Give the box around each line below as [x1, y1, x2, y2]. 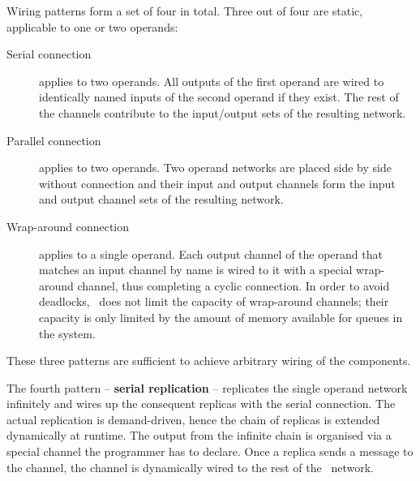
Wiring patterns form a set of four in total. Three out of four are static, [6, 2, 363, 19]
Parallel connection [6, 131, 101, 148]
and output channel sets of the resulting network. [39, 191, 284, 208]
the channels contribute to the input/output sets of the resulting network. [39, 104, 406, 121]
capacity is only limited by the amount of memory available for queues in [39, 308, 403, 325]
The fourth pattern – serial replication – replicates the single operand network [6, 379, 408, 396]
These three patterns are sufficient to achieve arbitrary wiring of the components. [6, 352, 411, 369]
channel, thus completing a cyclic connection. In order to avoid [77, 277, 390, 294]
